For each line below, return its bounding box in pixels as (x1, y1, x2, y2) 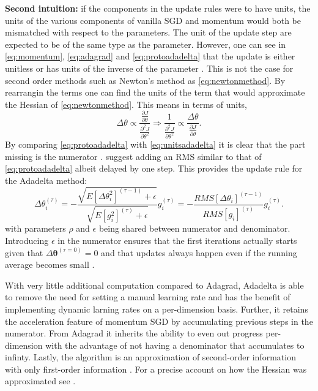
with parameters (5, 222, 66, 235)
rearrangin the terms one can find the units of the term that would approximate (5, 86, 305, 99)
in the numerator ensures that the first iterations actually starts (57, 233, 297, 246)
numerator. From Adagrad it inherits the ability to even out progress (5, 327, 263, 340)
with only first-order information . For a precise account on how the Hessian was (5, 362, 307, 375)
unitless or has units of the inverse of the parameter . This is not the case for (5, 61, 294, 74)
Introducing (5, 233, 49, 246)
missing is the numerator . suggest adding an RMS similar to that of (5, 150, 262, 162)
